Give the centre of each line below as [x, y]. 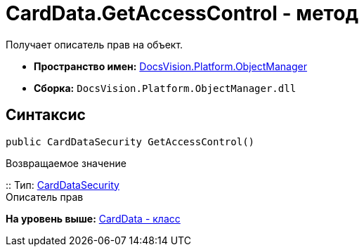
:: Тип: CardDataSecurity [63, 185]
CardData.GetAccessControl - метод [182, 13]
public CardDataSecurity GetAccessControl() [130, 141]
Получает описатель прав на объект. [95, 44]
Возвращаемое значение [66, 163]
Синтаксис [46, 115]
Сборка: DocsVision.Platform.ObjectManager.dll [165, 88]
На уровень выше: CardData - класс [93, 218]
